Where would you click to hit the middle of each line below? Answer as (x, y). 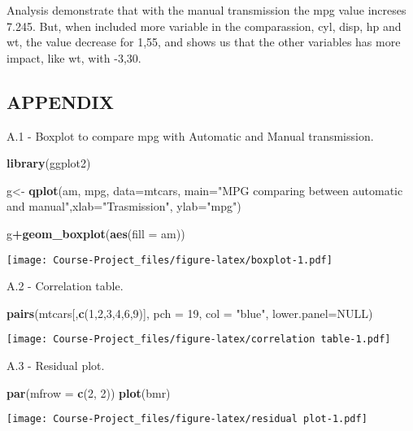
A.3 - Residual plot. (56, 366)
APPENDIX (60, 101)
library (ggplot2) (49, 163)
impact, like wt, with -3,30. (74, 57)
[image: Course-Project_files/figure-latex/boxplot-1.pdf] (170, 260)
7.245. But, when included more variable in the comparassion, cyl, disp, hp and (204, 26)
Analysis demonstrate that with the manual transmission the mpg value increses (206, 10)
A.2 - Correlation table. (65, 286)
